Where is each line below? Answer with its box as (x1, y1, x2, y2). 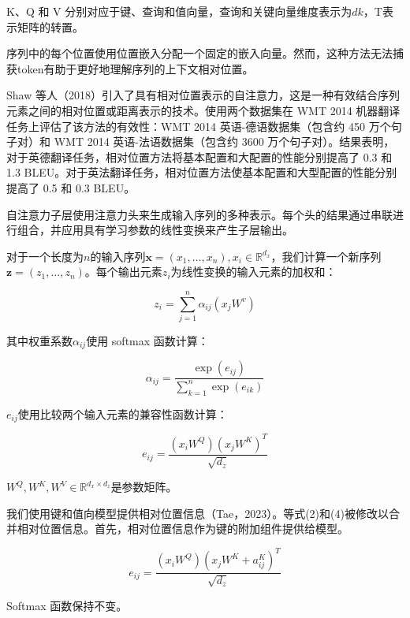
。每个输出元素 (84, 263, 162, 280)
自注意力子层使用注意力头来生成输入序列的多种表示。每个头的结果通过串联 (6, 206, 393, 222)
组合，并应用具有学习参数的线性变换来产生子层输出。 (17, 222, 293, 238)
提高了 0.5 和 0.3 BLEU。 (6, 179, 136, 195)
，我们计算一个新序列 (270, 248, 382, 264)
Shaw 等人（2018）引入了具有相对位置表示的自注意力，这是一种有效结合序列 (6, 87, 400, 103)
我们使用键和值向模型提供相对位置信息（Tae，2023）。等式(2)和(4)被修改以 (6, 504, 389, 521)
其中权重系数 (6, 333, 73, 349)
